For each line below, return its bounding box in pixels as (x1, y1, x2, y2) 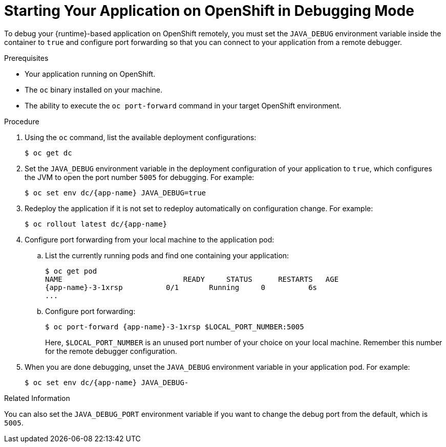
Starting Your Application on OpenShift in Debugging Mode (4, 2, 414, 19)
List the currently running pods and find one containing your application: (45, 251, 289, 260)
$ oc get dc (25, 148, 72, 157)
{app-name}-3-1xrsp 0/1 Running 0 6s (45, 283, 317, 292)
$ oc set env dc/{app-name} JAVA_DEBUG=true (25, 188, 206, 197)
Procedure (4, 117, 39, 126)
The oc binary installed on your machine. (25, 85, 162, 94)
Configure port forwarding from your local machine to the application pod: (25, 235, 274, 244)
